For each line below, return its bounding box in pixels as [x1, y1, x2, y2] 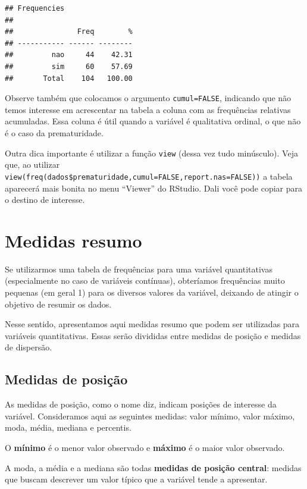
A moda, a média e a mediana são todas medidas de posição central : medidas [5, 461, 302, 474]
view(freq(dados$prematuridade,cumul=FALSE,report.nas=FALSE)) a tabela [5, 170, 293, 182]
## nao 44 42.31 [5, 51, 133, 59]
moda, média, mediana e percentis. [5, 421, 131, 434]
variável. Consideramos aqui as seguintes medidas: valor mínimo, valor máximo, [5, 409, 295, 422]
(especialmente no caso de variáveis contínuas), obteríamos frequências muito [5, 274, 285, 287]
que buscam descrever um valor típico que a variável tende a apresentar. [5, 473, 268, 485]
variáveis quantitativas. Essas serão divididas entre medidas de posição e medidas [5, 329, 301, 341]
